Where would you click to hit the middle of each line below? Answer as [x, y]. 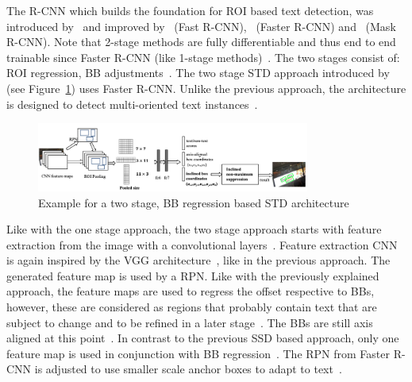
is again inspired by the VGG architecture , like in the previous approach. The [198, 260]
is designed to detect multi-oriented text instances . [132, 104]
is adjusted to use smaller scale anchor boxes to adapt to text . [188, 369]
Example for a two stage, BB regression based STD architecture [194, 202]
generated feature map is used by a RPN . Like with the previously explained [193, 275]
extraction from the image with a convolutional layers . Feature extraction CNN [202, 244]
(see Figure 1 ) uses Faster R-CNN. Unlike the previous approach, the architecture [206, 88]
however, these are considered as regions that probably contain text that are [192, 307]
